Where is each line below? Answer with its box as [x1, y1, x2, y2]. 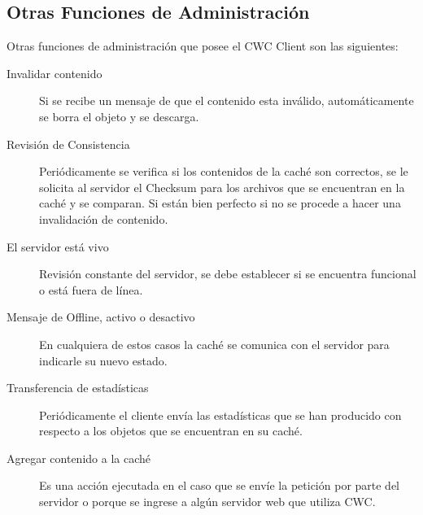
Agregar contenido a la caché [7, 449, 151, 466]
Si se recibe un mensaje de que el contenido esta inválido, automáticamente [39, 92, 414, 109]
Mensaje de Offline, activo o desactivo [7, 308, 195, 325]
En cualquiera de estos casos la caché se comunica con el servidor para [39, 335, 390, 352]
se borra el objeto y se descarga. [39, 107, 199, 124]
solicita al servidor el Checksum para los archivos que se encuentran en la [39, 178, 405, 195]
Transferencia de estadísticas [7, 379, 149, 396]
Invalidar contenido [7, 64, 102, 81]
